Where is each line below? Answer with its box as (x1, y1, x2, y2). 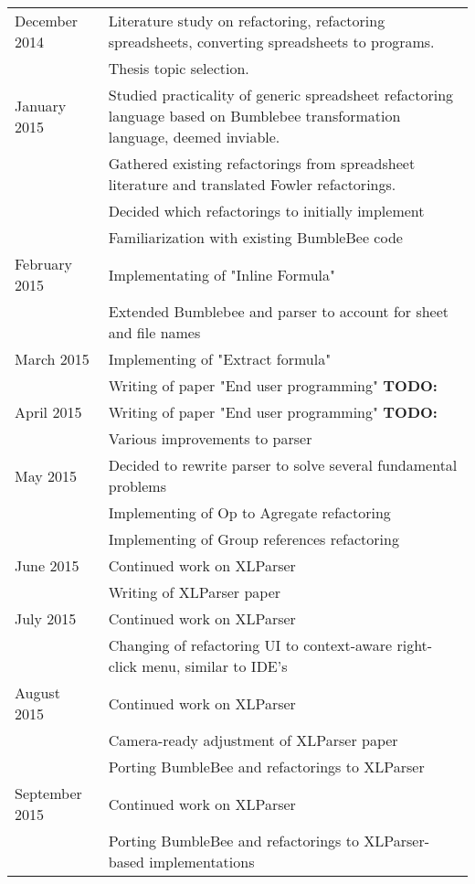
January (15, 94, 67, 116)
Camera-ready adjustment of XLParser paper (108, 730, 398, 751)
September (15, 783, 82, 804)
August (15, 682, 60, 703)
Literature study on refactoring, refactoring (108, 10, 385, 31)
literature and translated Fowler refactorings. (108, 174, 396, 195)
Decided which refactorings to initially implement (108, 200, 425, 221)
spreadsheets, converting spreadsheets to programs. (108, 31, 435, 52)
